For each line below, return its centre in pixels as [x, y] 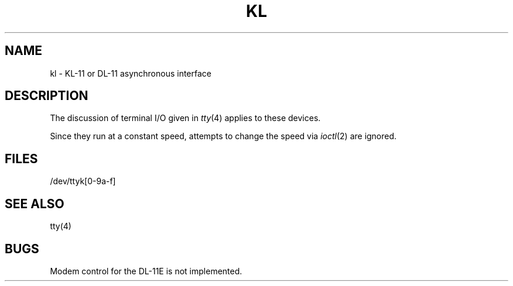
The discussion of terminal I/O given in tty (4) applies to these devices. [185, 118]
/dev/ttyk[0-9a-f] [83, 181]
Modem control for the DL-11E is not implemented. [146, 271]
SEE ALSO [35, 204]
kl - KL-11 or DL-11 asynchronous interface [131, 73]
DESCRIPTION [47, 96]
